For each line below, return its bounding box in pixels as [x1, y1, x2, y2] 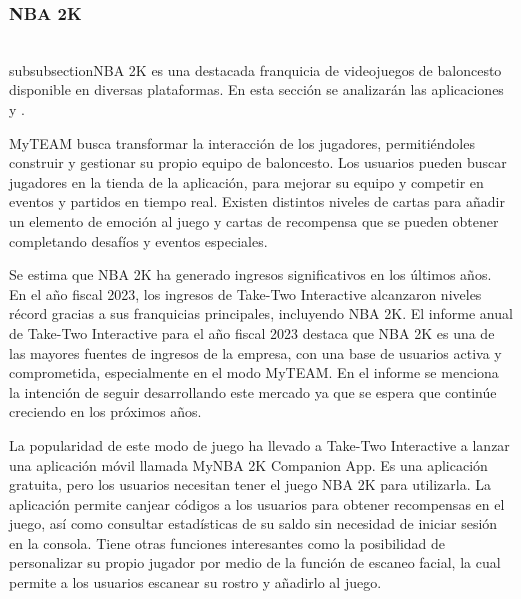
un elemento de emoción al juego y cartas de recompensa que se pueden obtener [9, 210, 499, 231]
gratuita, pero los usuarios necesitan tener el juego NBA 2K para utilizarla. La [9, 474, 491, 495]
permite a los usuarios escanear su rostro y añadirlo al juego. [9, 572, 382, 593]
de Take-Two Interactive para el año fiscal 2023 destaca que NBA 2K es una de [9, 322, 495, 343]
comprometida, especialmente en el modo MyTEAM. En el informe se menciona [9, 362, 499, 383]
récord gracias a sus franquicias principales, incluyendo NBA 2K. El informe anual [9, 303, 513, 324]
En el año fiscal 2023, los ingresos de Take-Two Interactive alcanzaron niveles [9, 283, 482, 304]
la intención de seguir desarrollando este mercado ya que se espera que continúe [9, 381, 497, 402]
